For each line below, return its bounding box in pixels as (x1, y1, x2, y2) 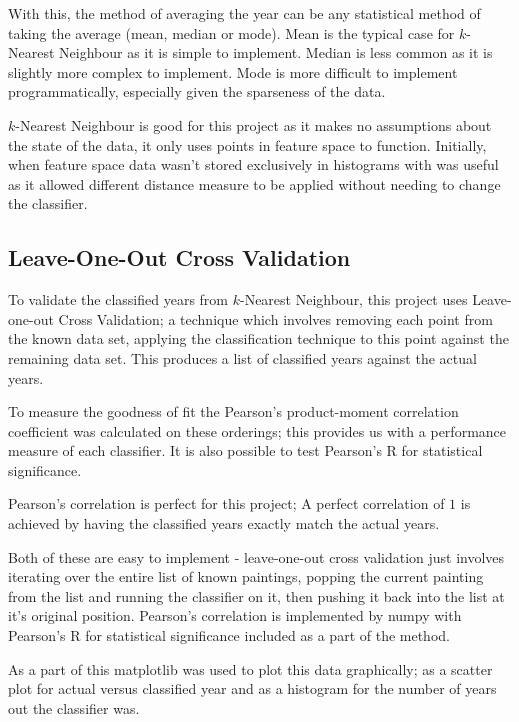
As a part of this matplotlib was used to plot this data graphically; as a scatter (8, 658, 493, 679)
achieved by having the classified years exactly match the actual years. (8, 513, 440, 534)
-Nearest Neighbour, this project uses (239, 289, 468, 310)
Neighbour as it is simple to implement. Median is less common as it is (59, 42, 493, 63)
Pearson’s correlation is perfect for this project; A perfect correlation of (8, 493, 445, 514)
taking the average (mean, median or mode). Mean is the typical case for (8, 22, 455, 43)
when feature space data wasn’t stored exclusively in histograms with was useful (8, 154, 499, 175)
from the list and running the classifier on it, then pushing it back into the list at (8, 585, 505, 606)
